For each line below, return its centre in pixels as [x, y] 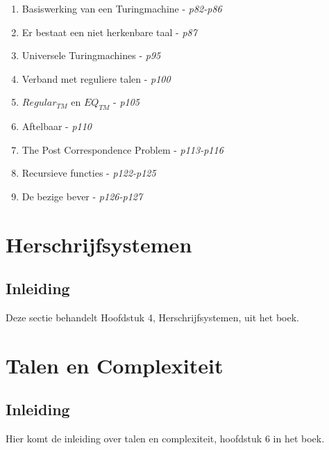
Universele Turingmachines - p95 [91, 55]
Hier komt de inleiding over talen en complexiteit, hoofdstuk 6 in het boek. [165, 439]
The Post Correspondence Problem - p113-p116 [123, 149]
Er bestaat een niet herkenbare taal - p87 [109, 32]
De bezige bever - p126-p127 [82, 196]
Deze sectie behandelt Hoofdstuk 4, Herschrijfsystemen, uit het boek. [152, 318]
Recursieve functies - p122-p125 [89, 173]
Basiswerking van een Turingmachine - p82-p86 [122, 8]
